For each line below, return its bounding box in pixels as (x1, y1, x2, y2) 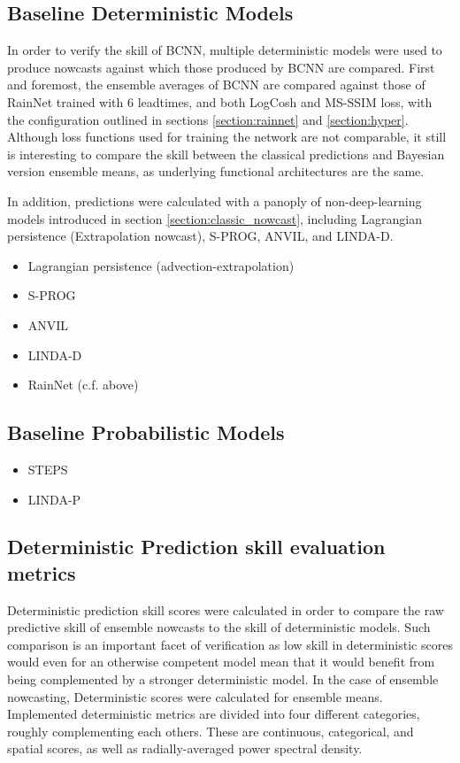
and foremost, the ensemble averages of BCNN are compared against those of (7, 75, 425, 94)
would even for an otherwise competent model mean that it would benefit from (7, 652, 435, 671)
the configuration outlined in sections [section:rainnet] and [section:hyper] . (7, 110, 409, 128)
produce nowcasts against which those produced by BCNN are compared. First (7, 58, 435, 76)
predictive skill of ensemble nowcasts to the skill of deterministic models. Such (7, 618, 431, 636)
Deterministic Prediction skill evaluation (7, 533, 386, 560)
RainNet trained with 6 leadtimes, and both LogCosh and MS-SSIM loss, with (7, 92, 433, 111)
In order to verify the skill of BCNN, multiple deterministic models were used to (7, 41, 442, 59)
